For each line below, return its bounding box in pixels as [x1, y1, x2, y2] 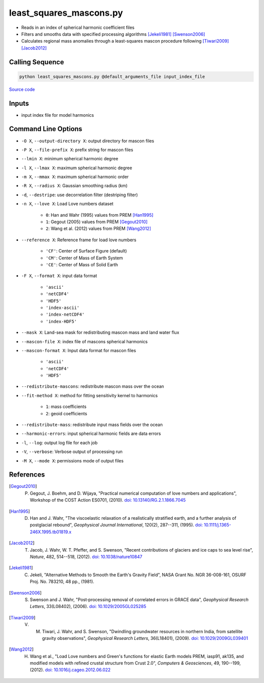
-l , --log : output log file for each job [21, 439, 98, 446]
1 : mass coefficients [45, 404, 87, 409]
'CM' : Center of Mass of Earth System [45, 255, 123, 261]
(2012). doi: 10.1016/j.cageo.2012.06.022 [30, 667, 111, 673]
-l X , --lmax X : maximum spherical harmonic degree [21, 165, 132, 171]
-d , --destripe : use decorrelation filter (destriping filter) [21, 192, 138, 198]
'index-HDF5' [45, 319, 77, 324]
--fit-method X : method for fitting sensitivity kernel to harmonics [21, 392, 158, 398]
